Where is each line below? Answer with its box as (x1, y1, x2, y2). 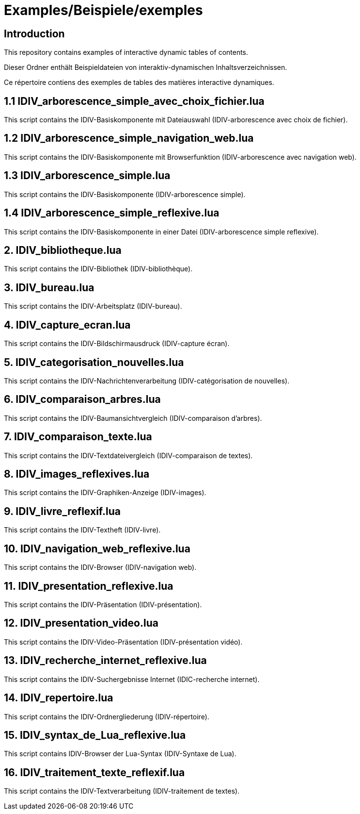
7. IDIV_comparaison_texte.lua (4, 431, 152, 443)
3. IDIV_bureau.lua (4, 281, 94, 294)
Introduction (4, 27, 65, 40)
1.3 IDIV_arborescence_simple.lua (4, 169, 171, 182)
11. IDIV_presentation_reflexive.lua (4, 580, 173, 592)
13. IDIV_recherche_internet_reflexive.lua (4, 654, 207, 667)
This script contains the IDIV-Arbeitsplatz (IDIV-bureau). (4, 302, 182, 311)
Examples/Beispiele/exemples (4, 2, 203, 18)
